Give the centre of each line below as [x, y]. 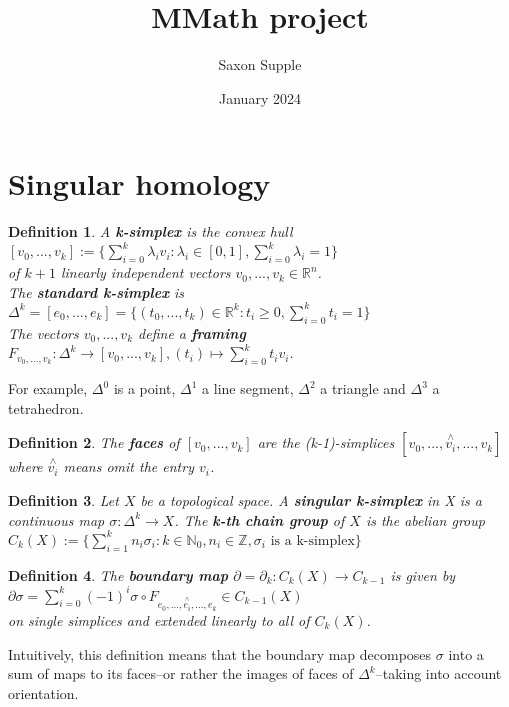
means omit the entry [128, 466]
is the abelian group [425, 519]
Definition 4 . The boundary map [118, 574]
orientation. [43, 692]
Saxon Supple [260, 64]
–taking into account [438, 673]
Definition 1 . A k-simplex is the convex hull [150, 231]
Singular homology [139, 183]
